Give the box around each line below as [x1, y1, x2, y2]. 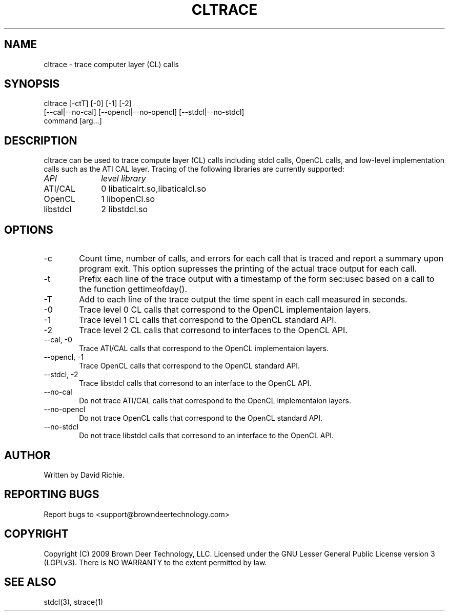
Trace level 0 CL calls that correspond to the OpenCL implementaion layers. [79, 304, 371, 315]
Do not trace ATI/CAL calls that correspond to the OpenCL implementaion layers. [79, 396, 351, 405]
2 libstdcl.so [101, 204, 148, 215]
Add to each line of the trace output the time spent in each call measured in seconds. [79, 294, 407, 305]
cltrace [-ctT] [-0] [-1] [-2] [44, 99, 132, 108]
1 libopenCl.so [101, 194, 155, 204]
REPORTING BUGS [4, 488, 99, 501]
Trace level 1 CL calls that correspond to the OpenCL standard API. [79, 315, 337, 325]
